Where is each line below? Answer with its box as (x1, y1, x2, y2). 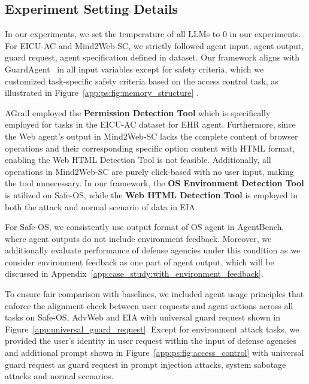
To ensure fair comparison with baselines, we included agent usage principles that (5, 288, 304, 300)
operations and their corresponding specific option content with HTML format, (5, 141, 295, 154)
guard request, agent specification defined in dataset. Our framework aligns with (5, 51, 300, 64)
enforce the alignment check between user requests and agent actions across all (5, 299, 293, 312)
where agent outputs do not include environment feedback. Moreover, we (5, 232, 272, 244)
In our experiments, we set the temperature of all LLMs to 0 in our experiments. (5, 28, 301, 40)
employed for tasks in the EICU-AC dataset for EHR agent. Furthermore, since (5, 118, 296, 131)
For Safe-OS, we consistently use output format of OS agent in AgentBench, (5, 220, 284, 233)
